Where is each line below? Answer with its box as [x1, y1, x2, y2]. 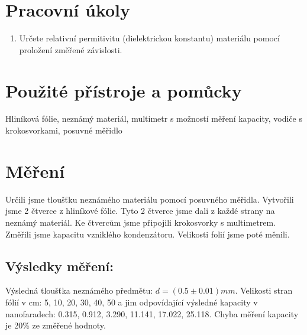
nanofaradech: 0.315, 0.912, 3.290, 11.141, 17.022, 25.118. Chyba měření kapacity [5, 307, 299, 320]
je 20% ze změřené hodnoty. [5, 319, 106, 331]
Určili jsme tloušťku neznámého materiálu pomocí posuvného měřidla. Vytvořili [5, 193, 294, 205]
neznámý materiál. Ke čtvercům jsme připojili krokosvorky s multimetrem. [5, 216, 276, 228]
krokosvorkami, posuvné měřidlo [5, 124, 122, 136]
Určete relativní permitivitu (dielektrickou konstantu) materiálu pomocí [19, 32, 280, 44]
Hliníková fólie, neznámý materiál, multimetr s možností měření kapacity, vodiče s [5, 112, 302, 125]
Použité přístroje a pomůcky [5, 78, 242, 102]
